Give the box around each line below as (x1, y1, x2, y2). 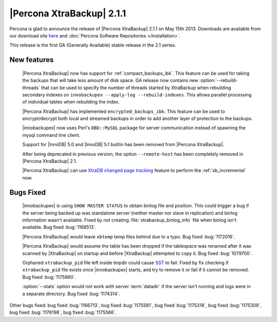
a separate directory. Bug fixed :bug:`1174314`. (22, 290, 121, 297)
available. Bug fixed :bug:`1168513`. (22, 224, 97, 230)
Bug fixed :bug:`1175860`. (22, 274, 76, 280)
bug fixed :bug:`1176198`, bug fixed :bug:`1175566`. (9, 309, 116, 315)
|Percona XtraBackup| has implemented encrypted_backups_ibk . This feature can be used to (22, 108, 225, 114)
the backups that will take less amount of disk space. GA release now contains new (22, 77, 199, 84)
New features (9, 55, 54, 64)
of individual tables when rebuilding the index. (22, 99, 120, 105)
